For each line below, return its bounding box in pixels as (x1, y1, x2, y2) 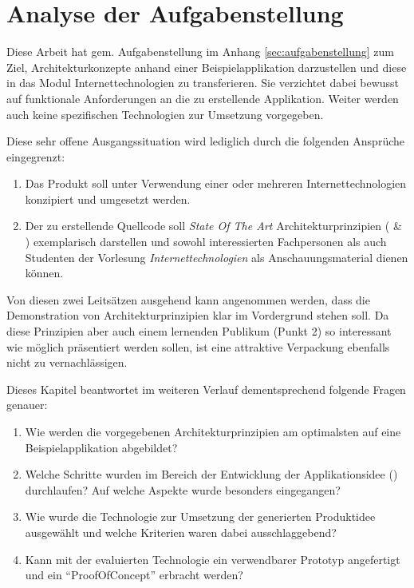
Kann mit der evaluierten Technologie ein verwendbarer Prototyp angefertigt (25, 550, 400, 567)
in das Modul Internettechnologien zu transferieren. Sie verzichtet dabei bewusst (6, 74, 400, 91)
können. (25, 264, 64, 281)
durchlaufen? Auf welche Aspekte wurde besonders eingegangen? (25, 481, 341, 498)
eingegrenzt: (6, 148, 65, 165)
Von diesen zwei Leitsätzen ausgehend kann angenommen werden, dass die (6, 291, 370, 308)
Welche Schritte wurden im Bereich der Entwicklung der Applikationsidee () (25, 466, 398, 483)
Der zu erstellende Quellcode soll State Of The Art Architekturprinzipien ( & (25, 217, 402, 234)
